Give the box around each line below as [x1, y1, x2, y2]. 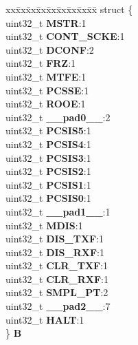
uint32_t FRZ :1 [5, 56, 76, 70]
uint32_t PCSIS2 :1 [5, 164, 91, 178]
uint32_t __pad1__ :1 [5, 204, 111, 218]
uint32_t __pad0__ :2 [5, 109, 111, 124]
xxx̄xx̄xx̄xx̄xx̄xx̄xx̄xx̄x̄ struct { [5, 2, 133, 16]
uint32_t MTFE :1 [5, 69, 87, 83]
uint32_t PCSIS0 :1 [5, 191, 91, 205]
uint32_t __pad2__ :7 [5, 299, 111, 313]
